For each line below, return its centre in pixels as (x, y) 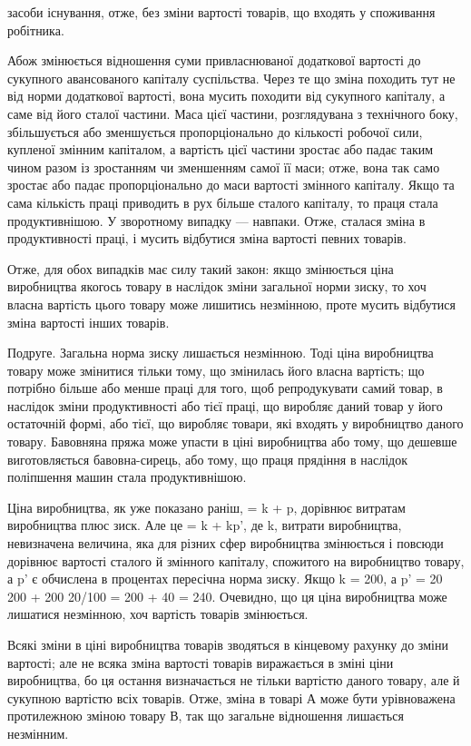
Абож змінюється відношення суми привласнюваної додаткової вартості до (214, 60)
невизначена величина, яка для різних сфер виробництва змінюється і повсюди (226, 543)
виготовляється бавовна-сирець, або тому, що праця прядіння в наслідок (207, 459)
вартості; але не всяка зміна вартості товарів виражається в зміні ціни (201, 662)
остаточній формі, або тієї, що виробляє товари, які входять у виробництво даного (235, 423)
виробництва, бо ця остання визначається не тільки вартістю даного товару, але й (234, 680)
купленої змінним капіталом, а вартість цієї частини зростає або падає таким (221, 149)
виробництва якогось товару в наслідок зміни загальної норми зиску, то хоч (217, 286)
